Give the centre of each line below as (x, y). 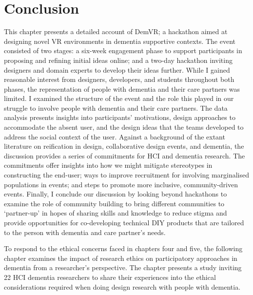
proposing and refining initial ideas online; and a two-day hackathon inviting (118, 60)
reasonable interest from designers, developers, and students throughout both (119, 79)
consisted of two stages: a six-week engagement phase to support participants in (123, 50)
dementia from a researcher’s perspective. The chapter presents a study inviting (123, 267)
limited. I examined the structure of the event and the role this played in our (119, 98)
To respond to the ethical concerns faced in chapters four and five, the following (123, 248)
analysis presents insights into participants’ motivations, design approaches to (120, 117)
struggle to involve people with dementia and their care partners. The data (116, 108)
